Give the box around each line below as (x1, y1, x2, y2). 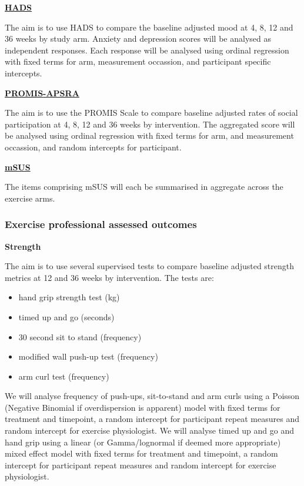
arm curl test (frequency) (18, 370, 109, 382)
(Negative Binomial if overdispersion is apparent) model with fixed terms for (5, 401, 280, 413)
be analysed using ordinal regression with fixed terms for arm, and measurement (5, 129, 294, 142)
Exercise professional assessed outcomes (5, 217, 197, 232)
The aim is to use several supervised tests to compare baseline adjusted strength (5, 260, 295, 272)
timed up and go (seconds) (18, 310, 115, 323)
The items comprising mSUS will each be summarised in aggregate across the (5, 180, 283, 193)
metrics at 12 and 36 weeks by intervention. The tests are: (5, 271, 214, 283)
